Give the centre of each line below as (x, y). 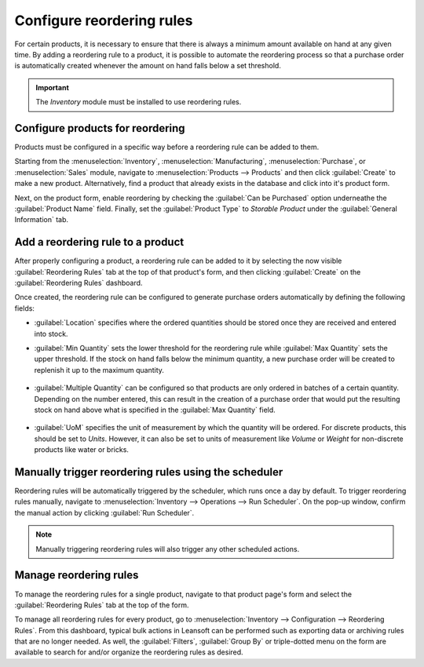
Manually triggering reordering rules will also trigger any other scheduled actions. (168, 549)
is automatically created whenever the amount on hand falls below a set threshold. (148, 66)
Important (53, 87)
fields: (25, 308)
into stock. (51, 333)
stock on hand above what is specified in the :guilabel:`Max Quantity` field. (155, 410)
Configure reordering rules (104, 20)
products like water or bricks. (82, 450)
